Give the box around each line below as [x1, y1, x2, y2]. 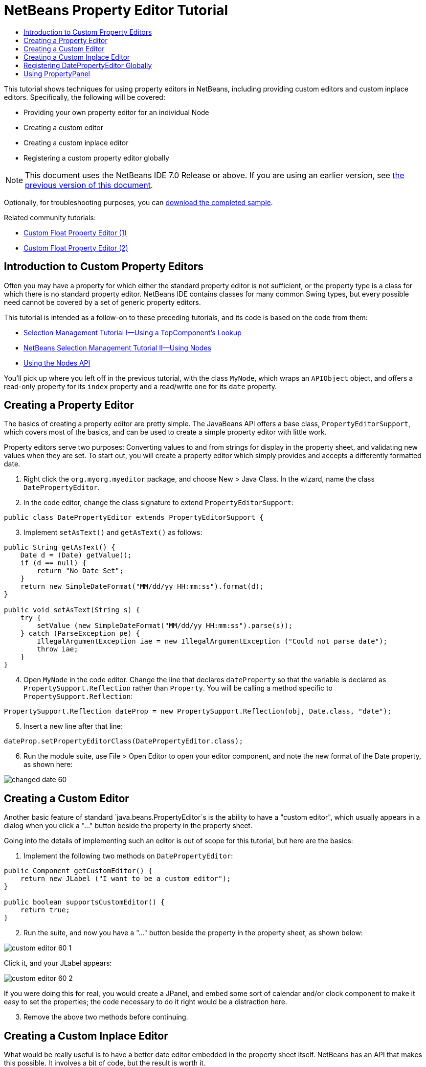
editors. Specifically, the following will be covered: [4, 93, 165, 101]
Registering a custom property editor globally [23, 153, 169, 162]
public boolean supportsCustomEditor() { [4, 898, 165, 906]
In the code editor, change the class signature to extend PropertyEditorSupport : [23, 498, 293, 507]
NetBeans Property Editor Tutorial [4, 2, 228, 19]
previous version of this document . [25, 180, 153, 190]
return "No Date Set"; [37, 567, 124, 575]
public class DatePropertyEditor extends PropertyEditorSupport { [4, 513, 264, 522]
